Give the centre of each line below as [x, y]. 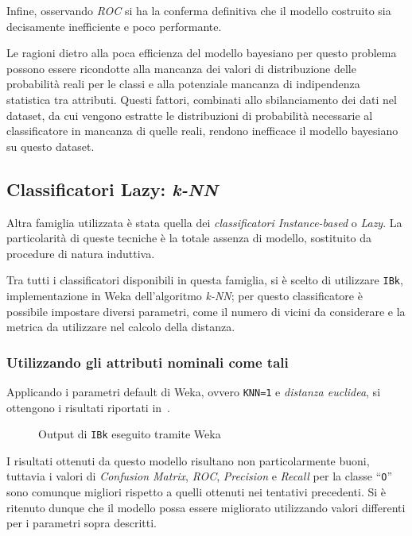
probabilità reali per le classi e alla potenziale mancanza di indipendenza [183, 84]
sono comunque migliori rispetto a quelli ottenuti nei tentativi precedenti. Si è [196, 492]
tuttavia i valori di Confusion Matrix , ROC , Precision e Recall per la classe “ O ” [200, 476]
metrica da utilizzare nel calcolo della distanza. [121, 327]
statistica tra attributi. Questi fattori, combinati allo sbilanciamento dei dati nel [202, 99]
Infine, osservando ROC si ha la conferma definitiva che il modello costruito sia [199, 10]
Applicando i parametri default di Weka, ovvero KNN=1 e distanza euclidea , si [194, 391]
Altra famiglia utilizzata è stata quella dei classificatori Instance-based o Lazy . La [204, 222]
